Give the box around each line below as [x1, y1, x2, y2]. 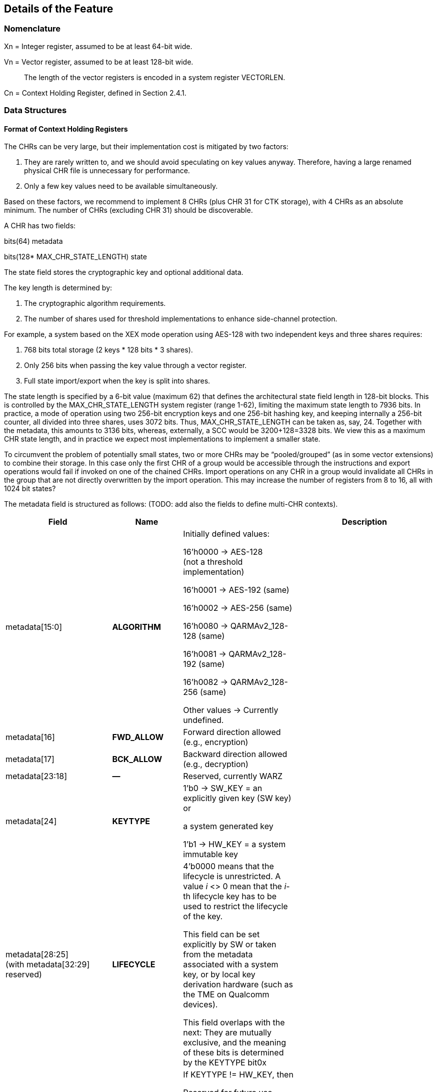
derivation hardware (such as [183, 979, 293, 990]
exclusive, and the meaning [183, 1037, 286, 1048]
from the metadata [183, 949, 253, 960]
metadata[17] [5, 754, 54, 765]
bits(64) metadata [4, 237, 63, 246]
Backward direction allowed [183, 749, 287, 760]
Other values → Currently [183, 705, 278, 715]
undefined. [183, 715, 224, 725]
